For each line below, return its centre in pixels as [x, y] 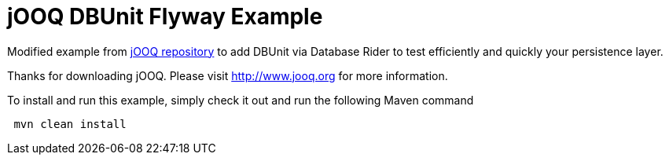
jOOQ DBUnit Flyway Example [165, 16]
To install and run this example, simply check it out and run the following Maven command [241, 100]
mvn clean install [70, 124]
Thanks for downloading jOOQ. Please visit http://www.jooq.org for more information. [228, 75]
